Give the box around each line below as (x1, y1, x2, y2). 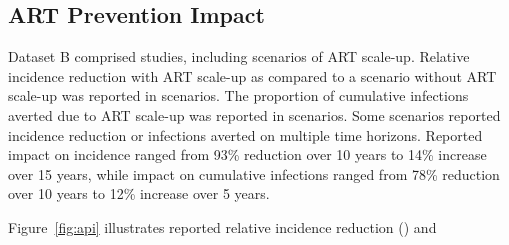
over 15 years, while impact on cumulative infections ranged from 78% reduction (8, 163, 500, 184)
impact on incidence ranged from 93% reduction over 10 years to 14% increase (8, 144, 487, 165)
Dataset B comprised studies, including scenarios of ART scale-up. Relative (8, 46, 470, 67)
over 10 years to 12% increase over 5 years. (8, 183, 270, 204)
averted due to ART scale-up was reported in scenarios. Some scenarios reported (8, 104, 501, 125)
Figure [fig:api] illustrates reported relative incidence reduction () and (8, 216, 437, 237)
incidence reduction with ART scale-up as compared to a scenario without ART (8, 65, 497, 86)
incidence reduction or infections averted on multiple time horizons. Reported (8, 124, 483, 145)
